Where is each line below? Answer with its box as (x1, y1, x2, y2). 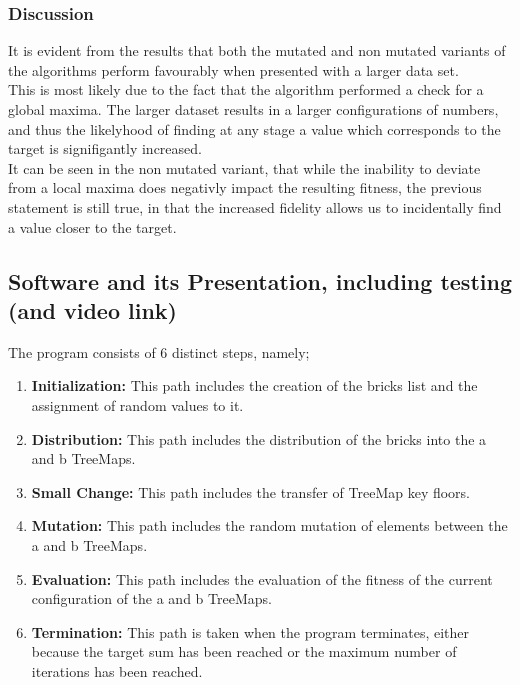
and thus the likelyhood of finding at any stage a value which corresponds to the (8, 118, 501, 139)
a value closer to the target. (8, 216, 177, 237)
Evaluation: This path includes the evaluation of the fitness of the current (31, 568, 493, 589)
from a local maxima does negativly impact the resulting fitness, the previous (8, 177, 482, 198)
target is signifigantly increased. (8, 138, 202, 159)
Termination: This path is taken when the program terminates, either (31, 621, 470, 642)
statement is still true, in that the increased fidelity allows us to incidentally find (8, 196, 502, 217)
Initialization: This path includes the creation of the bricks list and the (31, 375, 478, 396)
